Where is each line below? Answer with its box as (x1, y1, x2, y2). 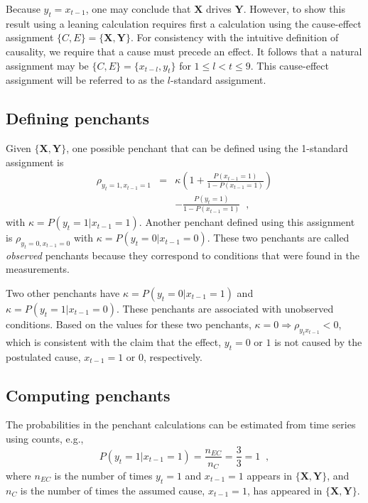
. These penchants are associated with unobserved (116, 301, 334, 315)
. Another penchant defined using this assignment (139, 215, 355, 229)
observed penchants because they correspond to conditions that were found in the (6, 247, 359, 262)
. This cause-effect (250, 58, 329, 72)
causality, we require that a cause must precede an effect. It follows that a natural (6, 43, 362, 58)
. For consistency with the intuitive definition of (130, 30, 339, 45)
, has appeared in (247, 482, 323, 497)
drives (205, 1, 232, 16)
